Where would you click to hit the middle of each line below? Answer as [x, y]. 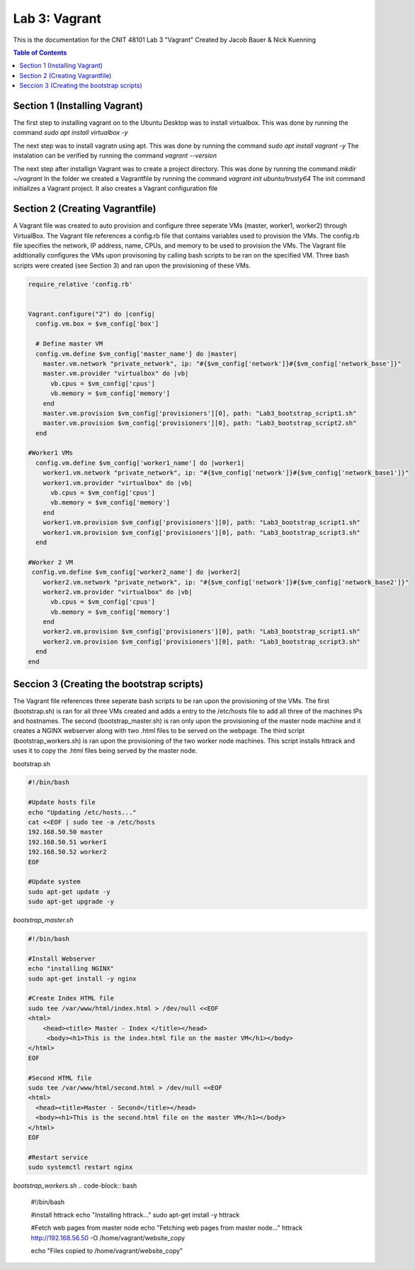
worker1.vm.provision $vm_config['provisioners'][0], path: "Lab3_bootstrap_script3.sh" [201, 532]
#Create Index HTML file [71, 998]
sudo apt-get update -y [69, 891]
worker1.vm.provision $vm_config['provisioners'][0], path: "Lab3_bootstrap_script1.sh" [201, 523]
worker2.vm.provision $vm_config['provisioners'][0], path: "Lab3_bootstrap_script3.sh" [201, 641]
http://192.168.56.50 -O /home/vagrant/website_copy [108, 1237]
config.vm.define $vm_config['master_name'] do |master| [136, 354]
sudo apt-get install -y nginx [83, 978]
